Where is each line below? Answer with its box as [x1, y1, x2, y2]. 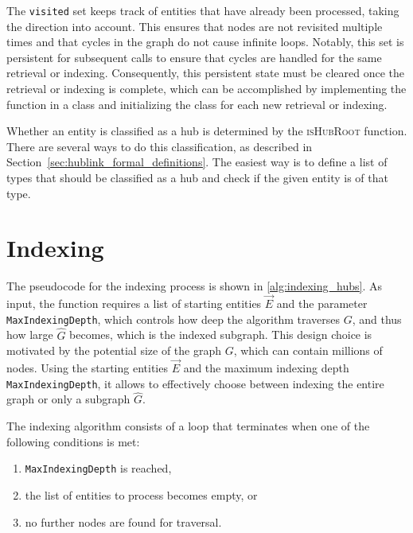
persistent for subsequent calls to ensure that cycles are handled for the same [6, 49, 382, 65]
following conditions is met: [6, 433, 140, 449]
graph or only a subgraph [6, 391, 131, 407]
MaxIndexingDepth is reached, [25, 460, 172, 477]
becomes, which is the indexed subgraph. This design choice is [69, 326, 372, 343]
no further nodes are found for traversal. [25, 513, 222, 530]
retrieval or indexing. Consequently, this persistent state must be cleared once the [6, 64, 404, 81]
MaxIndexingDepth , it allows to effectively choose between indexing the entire [6, 375, 384, 391]
